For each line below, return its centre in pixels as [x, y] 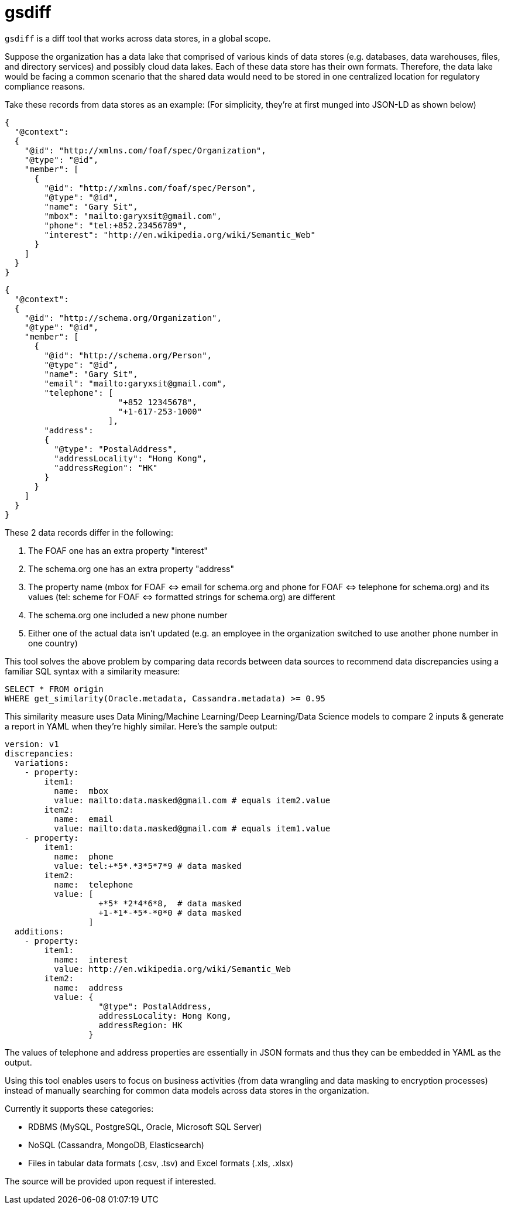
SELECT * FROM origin [54, 689]
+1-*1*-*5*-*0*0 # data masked [170, 912]
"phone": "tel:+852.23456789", [116, 225]
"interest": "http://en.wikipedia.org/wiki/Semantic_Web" [180, 234]
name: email [84, 819]
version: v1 [32, 744]
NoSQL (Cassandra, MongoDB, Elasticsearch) [116, 1145]
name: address [89, 987]
